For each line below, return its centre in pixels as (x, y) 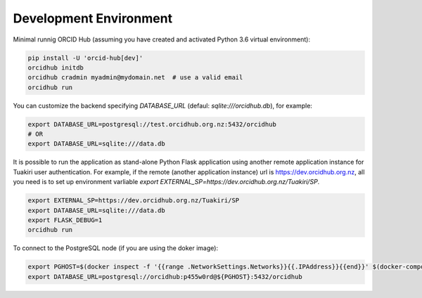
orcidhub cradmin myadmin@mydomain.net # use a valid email (135, 78)
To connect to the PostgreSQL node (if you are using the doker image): (115, 248)
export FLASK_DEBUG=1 (65, 220)
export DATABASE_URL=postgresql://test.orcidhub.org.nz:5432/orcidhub (152, 124)
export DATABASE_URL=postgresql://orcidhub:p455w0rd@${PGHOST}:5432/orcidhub (165, 277)
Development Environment (92, 18)
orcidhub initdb (56, 67)
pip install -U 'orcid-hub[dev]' (85, 58)
